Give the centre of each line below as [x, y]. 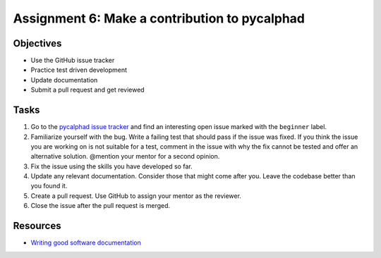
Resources [37, 226]
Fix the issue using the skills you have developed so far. [112, 166]
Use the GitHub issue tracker [73, 61]
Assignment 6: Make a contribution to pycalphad [159, 18]
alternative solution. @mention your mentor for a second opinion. [125, 156]
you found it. [49, 186]
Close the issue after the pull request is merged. [101, 206]
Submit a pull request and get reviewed [87, 90]
